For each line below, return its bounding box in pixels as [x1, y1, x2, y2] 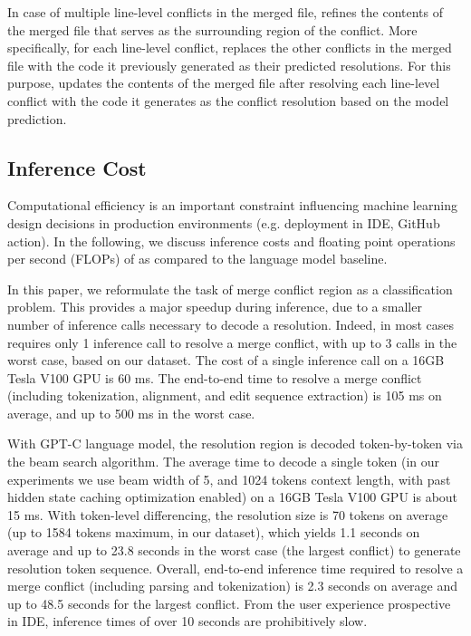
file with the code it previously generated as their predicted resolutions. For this [7, 55, 451, 74]
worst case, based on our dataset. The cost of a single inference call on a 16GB [7, 351, 445, 370]
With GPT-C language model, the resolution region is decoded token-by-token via [7, 434, 463, 453]
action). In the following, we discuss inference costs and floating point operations [7, 231, 456, 250]
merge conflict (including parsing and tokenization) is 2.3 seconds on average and [7, 576, 458, 595]
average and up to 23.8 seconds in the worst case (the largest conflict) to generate [7, 541, 461, 560]
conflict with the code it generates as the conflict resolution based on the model [7, 91, 449, 110]
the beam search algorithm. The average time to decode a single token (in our [7, 452, 440, 471]
